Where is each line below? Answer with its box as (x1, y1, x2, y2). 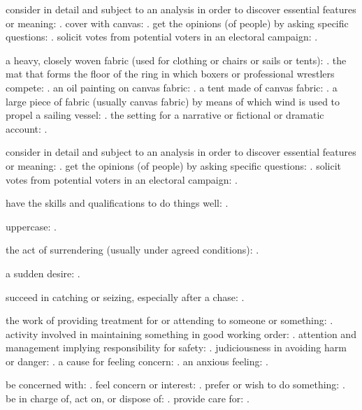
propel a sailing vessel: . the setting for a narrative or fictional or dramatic (6, 108, 324, 122)
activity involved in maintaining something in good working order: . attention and (6, 326, 356, 341)
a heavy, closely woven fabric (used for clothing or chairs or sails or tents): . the (6, 52, 347, 67)
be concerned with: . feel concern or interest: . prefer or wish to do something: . (6, 377, 345, 392)
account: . (6, 121, 48, 136)
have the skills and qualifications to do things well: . (6, 196, 229, 210)
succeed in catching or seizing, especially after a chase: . (6, 289, 245, 304)
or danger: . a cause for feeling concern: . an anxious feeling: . (6, 353, 268, 368)
